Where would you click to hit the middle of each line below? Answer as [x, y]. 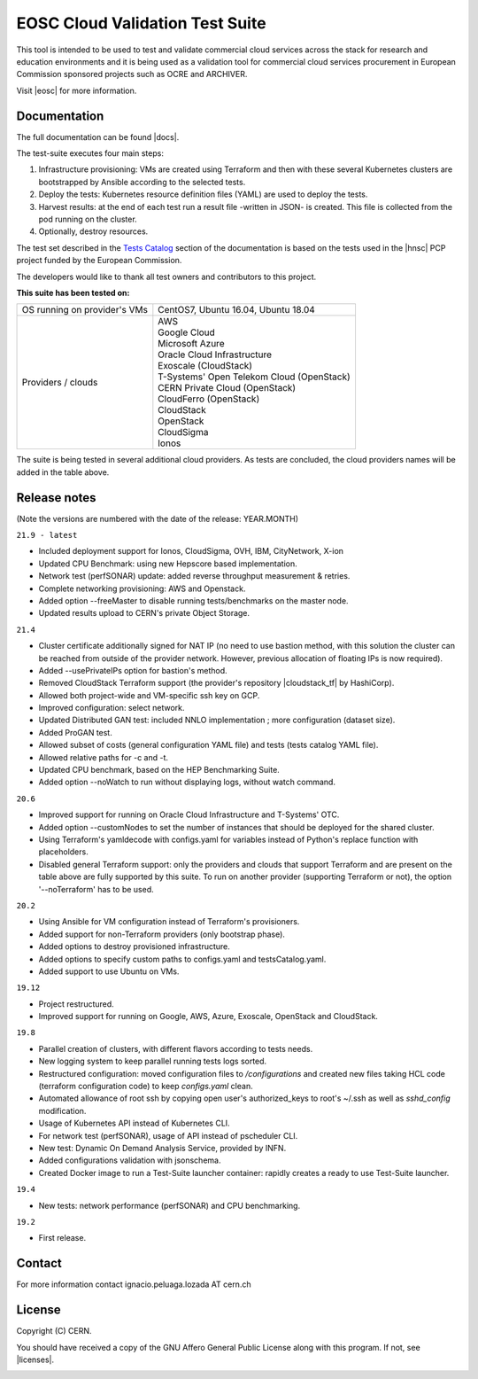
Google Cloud [187, 332]
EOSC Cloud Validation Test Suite [141, 23]
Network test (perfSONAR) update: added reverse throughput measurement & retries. [194, 576]
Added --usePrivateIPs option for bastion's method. [133, 670]
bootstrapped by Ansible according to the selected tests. [142, 182]
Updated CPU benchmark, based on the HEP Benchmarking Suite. [159, 770]
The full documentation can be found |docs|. [98, 136]
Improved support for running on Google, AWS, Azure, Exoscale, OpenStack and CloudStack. [208, 1017]
